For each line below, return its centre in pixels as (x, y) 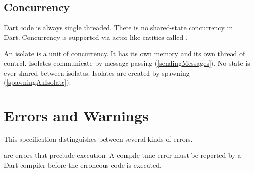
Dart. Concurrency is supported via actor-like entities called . (96, 37)
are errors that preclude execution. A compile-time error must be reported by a (123, 155)
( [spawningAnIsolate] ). (38, 82)
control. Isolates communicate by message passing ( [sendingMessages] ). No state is (127, 63)
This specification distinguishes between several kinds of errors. (98, 139)
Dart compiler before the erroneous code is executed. (83, 165)
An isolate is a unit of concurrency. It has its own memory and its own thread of (125, 53)
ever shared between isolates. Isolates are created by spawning (97, 72)
